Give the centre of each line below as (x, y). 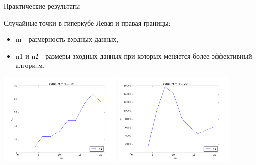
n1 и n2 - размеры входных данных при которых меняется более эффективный (134, 55)
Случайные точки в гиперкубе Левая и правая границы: (87, 22)
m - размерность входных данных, (67, 39)
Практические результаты (42, 6)
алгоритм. (30, 65)
